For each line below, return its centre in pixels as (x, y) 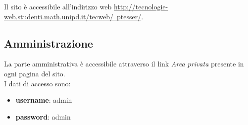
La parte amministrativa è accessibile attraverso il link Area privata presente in (124, 64)
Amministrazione (49, 43)
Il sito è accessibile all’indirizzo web (58, 6)
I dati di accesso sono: (37, 83)
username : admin (44, 100)
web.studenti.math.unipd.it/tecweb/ (59, 16)
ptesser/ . (130, 16)
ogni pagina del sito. (35, 73)
